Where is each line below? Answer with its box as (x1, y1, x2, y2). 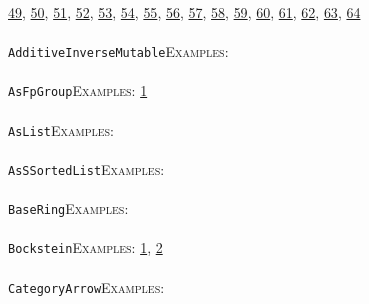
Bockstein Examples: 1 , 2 (8, 237, 163, 258)
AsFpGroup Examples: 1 (8, 80, 148, 101)
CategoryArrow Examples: (8, 276, 165, 297)
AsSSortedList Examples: (8, 158, 165, 179)
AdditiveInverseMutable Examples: (8, 41, 229, 62)
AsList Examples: (8, 119, 114, 140)
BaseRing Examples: (8, 198, 129, 219)
